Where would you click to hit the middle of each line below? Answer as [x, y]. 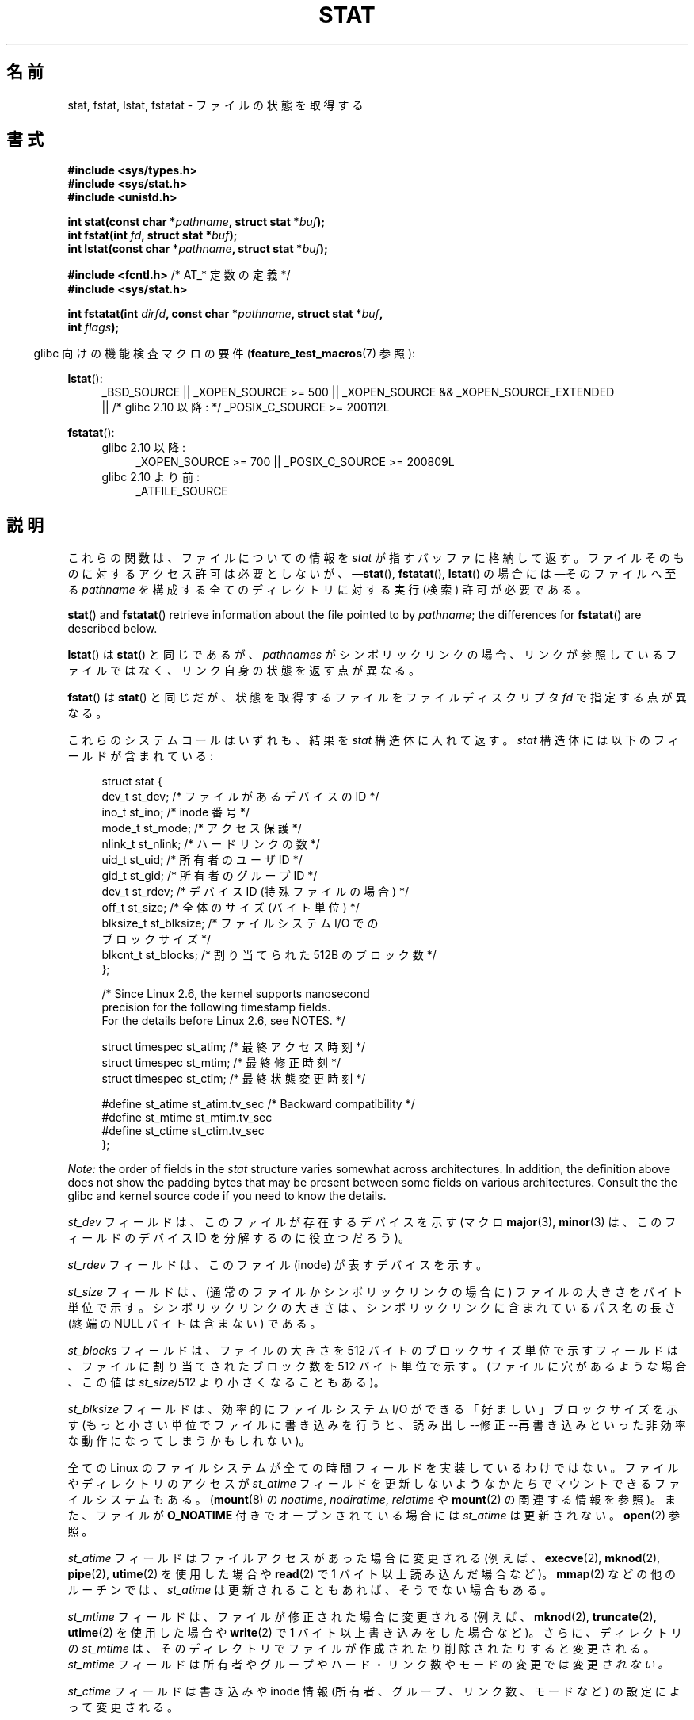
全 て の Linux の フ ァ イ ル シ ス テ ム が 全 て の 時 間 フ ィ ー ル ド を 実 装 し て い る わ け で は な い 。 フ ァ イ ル [373, 1468]
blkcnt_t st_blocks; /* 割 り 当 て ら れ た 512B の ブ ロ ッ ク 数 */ [269, 955]
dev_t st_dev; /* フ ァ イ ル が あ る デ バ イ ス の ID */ [240, 797]
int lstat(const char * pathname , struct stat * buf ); [198, 249]
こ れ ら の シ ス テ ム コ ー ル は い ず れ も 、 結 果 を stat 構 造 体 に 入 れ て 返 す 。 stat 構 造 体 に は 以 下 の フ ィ [373, 740]
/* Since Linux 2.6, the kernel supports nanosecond [236, 994]
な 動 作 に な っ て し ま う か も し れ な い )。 [189, 1441]
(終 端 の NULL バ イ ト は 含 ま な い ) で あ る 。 [194, 1324]
